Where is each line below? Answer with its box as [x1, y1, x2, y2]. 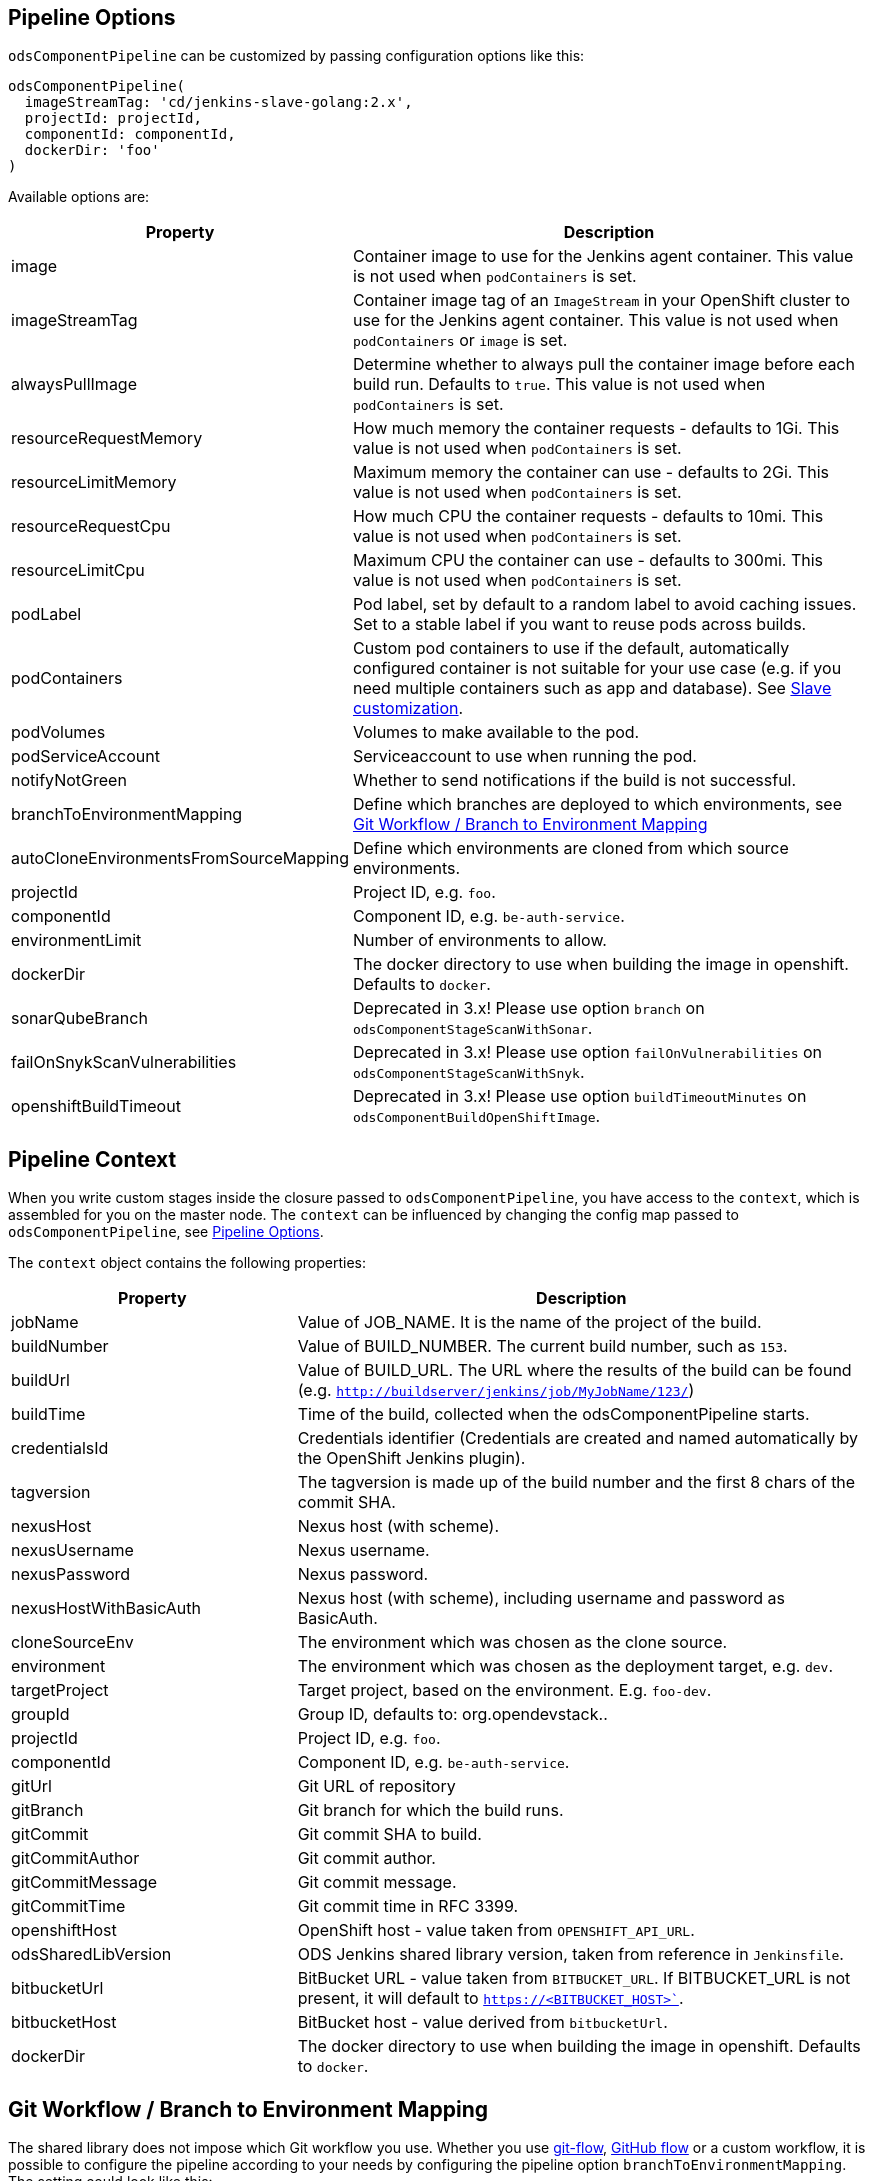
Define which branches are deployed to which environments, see [352, 794, 842, 815]
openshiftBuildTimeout [11, 1096, 181, 1117]
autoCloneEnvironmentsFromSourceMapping [11, 848, 349, 869]
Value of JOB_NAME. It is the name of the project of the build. [297, 1312, 762, 1333]
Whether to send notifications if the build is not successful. [352, 770, 797, 791]
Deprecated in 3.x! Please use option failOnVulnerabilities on [352, 1042, 823, 1063]
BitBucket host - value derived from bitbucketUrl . [297, 2012, 668, 2033]
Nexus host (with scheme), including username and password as [297, 1588, 786, 1609]
